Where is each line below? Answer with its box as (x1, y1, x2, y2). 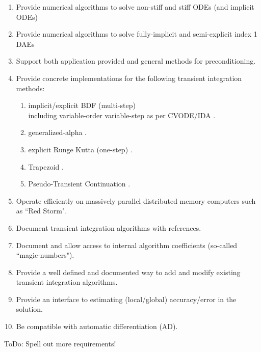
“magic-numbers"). (16, 250, 74, 260)
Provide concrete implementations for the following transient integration (16, 72, 242, 83)
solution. (16, 304, 43, 314)
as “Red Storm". (16, 205, 67, 216)
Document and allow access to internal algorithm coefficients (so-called (16, 239, 238, 250)
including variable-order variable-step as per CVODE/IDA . (28, 110, 216, 120)
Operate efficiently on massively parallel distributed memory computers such (16, 195, 256, 206)
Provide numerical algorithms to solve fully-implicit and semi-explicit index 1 (16, 29, 257, 39)
